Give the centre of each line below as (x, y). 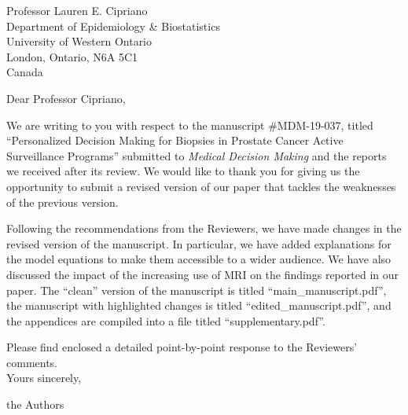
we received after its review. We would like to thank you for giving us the (183, 171)
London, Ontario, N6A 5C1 (72, 56)
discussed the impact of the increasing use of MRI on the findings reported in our (202, 274)
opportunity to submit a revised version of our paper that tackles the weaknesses (201, 186)
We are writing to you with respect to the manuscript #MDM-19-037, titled (190, 125)
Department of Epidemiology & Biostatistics (113, 26)
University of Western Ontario (79, 41)
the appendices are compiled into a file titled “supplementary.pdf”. (166, 320)
